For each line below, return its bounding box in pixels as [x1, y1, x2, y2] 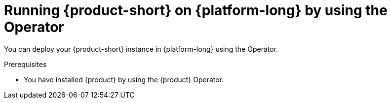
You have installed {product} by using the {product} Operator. [24, 75, 224, 84]
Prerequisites [4, 60, 47, 69]
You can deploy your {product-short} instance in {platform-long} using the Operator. [4, 44, 278, 53]
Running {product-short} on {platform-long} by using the [4, 2, 388, 19]
